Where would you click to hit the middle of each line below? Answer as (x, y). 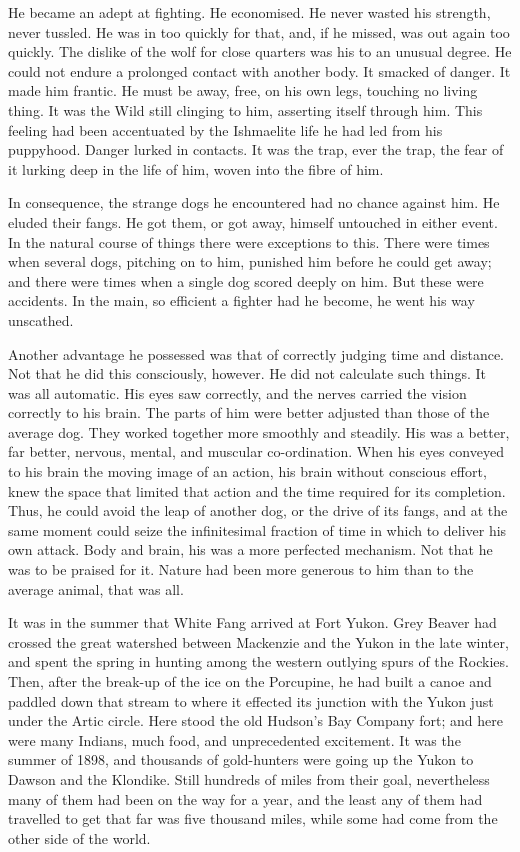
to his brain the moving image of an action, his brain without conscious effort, (247, 471)
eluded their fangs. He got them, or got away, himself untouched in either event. (253, 221)
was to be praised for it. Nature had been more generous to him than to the (241, 569)
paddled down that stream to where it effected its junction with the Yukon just (251, 700)
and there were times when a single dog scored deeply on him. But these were (246, 280)
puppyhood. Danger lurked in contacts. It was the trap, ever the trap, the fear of (256, 149)
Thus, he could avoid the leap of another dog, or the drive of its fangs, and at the (258, 510)
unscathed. (41, 319)
